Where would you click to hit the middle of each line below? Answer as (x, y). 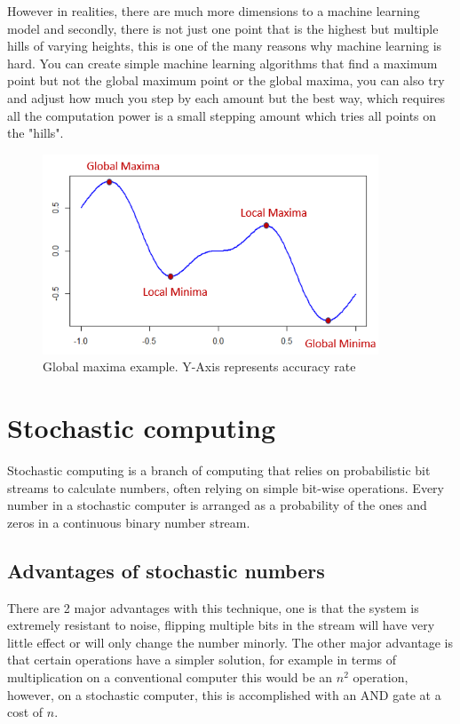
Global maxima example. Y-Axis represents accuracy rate (199, 366)
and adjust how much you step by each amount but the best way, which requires (226, 97)
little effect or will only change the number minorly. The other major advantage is (230, 642)
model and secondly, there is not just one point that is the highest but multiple (223, 28)
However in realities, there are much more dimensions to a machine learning (214, 11)
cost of (25, 712)
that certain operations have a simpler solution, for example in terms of (202, 660)
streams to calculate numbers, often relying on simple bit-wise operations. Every (226, 487)
